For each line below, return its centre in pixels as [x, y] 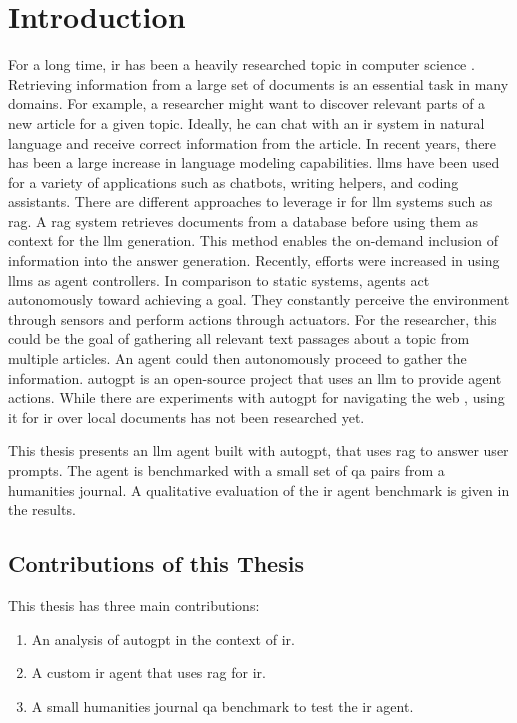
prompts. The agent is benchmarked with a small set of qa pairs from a [226, 470]
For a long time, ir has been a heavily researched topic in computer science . [241, 64]
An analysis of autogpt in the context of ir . [163, 638]
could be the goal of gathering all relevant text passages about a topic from [239, 338]
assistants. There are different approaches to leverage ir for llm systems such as [250, 201]
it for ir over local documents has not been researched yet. [186, 416]
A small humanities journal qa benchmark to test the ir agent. [222, 705]
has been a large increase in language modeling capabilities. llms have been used [254, 162]
